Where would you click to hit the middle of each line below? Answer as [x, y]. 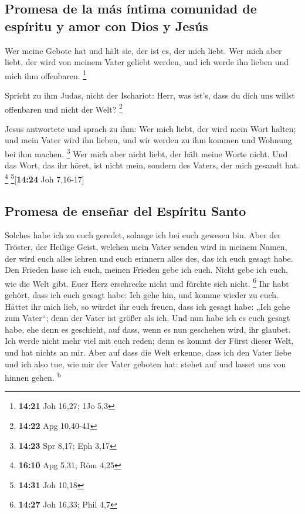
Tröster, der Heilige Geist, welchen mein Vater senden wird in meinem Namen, [146, 246]
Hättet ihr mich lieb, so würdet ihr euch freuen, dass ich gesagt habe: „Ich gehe [148, 306]
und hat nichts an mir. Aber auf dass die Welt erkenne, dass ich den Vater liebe [148, 352]
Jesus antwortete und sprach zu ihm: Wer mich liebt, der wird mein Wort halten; [150, 128]
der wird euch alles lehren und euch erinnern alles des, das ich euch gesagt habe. [149, 258]
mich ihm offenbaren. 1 [46, 75]
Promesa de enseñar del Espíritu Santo [126, 210]
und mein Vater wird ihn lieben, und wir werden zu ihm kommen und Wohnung [148, 140]
